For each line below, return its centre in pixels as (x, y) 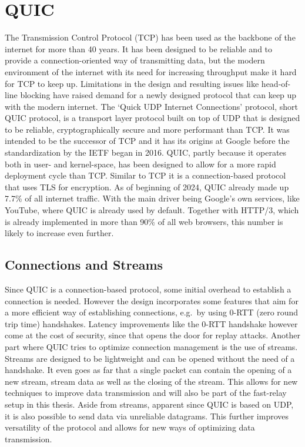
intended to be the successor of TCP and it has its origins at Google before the (147, 141)
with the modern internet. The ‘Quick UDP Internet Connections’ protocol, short (151, 106)
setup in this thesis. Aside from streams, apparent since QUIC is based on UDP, (149, 404)
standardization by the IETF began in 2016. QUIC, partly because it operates (146, 152)
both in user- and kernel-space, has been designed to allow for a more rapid (140, 164)
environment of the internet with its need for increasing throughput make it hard (151, 71)
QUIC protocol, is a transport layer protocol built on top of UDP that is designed (152, 118)
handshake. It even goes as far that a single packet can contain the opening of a (148, 370)
